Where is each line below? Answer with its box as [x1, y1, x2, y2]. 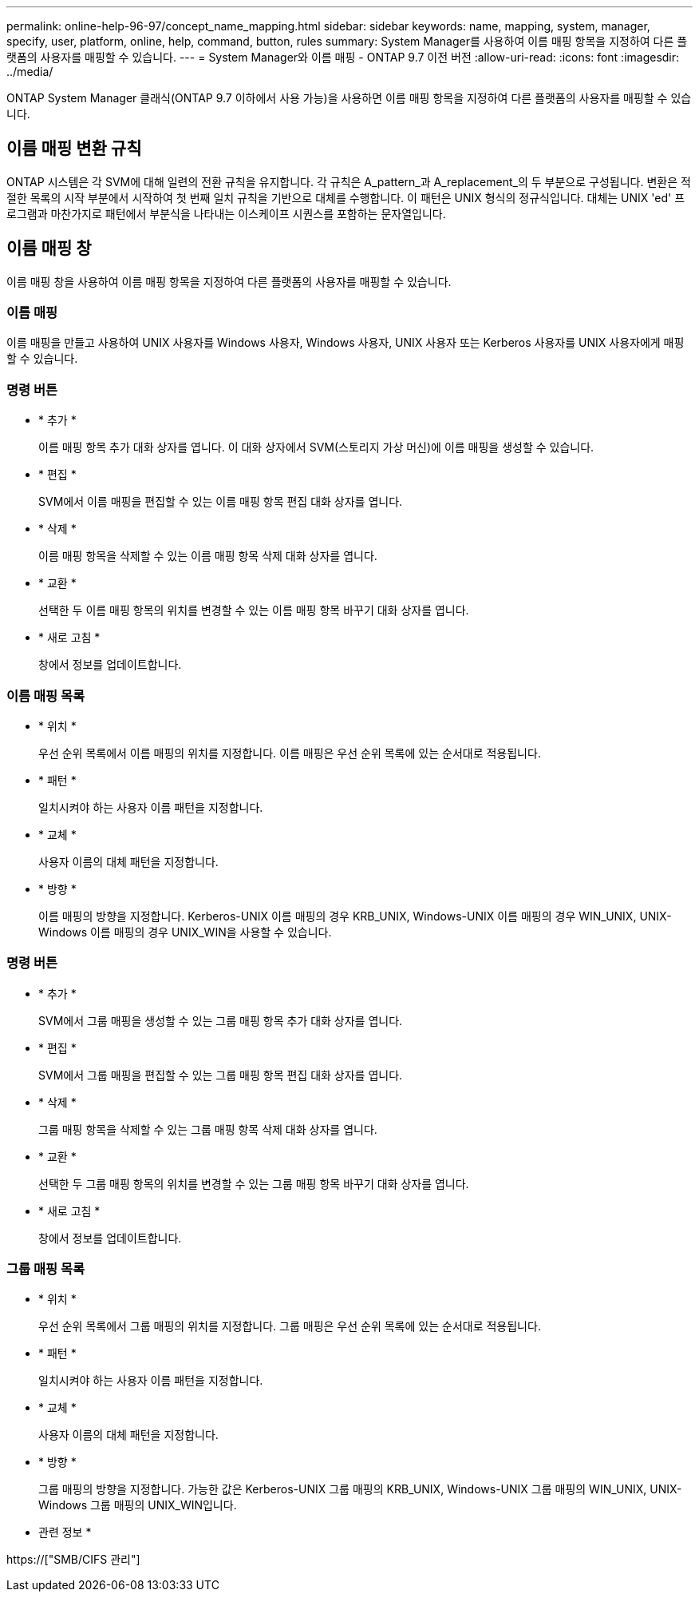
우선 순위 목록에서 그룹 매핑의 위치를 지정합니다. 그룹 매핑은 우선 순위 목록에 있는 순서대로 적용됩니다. [38, 1319, 541, 1334]
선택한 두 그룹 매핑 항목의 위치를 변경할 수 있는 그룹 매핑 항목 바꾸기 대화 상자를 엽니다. [38, 1176, 469, 1191]
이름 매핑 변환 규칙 [6, 138, 142, 159]
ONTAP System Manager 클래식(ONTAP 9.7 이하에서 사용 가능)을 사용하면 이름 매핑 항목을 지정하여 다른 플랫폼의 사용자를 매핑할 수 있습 [6, 91, 692, 105]
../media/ [6, 65, 53, 78]
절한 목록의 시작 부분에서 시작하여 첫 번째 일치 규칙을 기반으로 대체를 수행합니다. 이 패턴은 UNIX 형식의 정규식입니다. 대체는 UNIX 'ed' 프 [6, 190, 685, 205]
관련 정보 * [38, 1525, 92, 1540]
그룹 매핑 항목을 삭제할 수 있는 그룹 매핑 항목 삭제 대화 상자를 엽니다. [38, 1122, 377, 1136]
